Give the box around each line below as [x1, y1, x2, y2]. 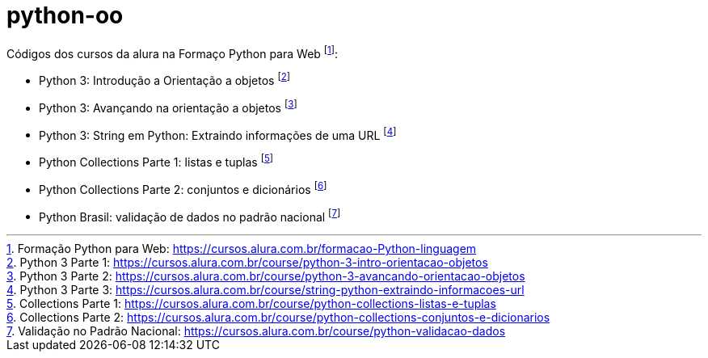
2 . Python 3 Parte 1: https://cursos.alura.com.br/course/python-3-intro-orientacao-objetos [6, 255, 488, 270]
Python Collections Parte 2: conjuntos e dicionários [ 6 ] [39, 180, 327, 196]
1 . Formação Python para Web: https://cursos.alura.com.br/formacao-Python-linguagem [6, 242, 477, 256]
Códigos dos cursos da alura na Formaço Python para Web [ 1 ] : [6, 44, 339, 61]
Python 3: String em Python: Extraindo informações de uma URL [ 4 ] [39, 125, 397, 142]
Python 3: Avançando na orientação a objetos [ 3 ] [39, 99, 297, 115]
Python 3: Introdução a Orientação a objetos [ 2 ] [39, 71, 291, 88]
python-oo [6, 2, 124, 29]
